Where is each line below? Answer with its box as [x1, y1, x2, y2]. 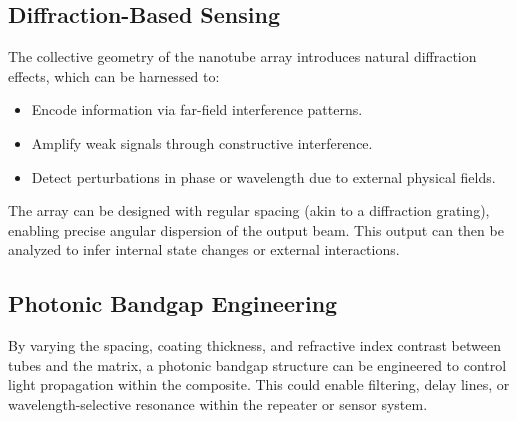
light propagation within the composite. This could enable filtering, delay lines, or [8, 374, 510, 395]
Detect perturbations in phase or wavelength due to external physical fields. [31, 166, 496, 187]
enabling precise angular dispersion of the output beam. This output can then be [8, 219, 504, 240]
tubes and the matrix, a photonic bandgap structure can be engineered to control [8, 354, 507, 375]
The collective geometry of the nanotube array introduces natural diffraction [8, 46, 477, 67]
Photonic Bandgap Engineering [8, 288, 338, 319]
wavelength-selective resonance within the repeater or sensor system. [8, 393, 428, 414]
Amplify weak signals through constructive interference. [31, 132, 373, 153]
